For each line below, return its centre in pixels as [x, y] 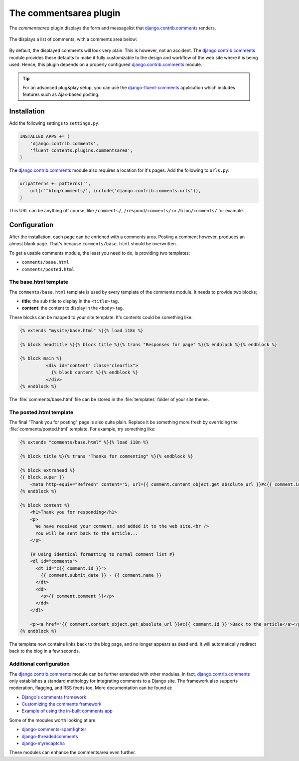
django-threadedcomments [50, 736]
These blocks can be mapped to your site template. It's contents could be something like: [101, 317]
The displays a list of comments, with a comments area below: [73, 39]
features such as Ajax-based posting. [61, 94]
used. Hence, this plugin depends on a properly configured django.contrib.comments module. [106, 64]
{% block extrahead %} [47, 470]
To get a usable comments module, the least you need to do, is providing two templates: [100, 253]
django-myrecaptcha [43, 744]
